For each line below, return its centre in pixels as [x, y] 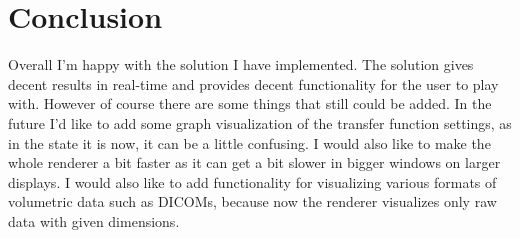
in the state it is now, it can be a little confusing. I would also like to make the [249, 142]
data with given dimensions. [94, 220]
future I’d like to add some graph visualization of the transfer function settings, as [260, 122]
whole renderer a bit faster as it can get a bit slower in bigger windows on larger [254, 162]
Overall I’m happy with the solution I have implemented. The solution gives [241, 64]
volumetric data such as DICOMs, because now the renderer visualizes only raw [252, 201]
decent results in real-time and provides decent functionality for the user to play [253, 83]
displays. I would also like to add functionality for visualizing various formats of [252, 181]
